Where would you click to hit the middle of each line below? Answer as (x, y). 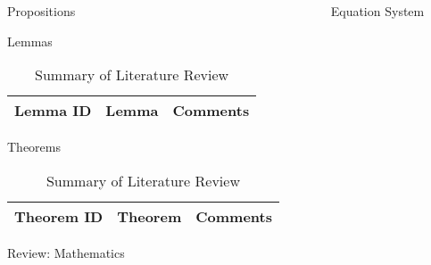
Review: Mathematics (66, 252)
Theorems (34, 147)
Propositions (41, 11)
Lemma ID (53, 111)
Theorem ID (59, 216)
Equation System (377, 11)
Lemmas (30, 41)
